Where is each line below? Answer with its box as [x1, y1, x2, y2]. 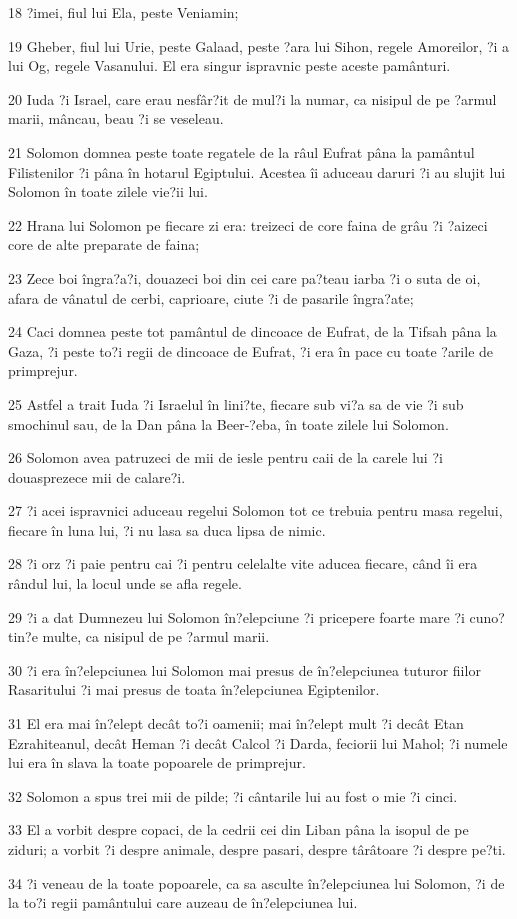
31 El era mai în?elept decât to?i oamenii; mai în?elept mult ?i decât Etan [8, 713, 464, 734]
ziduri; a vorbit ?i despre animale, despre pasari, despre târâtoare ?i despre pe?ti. [8, 839, 506, 859]
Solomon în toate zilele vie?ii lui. [8, 181, 208, 202]
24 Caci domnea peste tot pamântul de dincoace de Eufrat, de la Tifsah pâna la [8, 321, 497, 342]
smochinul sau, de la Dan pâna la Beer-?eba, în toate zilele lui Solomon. [8, 413, 449, 434]
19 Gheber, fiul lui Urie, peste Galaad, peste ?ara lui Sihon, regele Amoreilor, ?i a [8, 35, 510, 56]
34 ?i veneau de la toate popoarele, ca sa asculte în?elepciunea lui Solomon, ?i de [8, 872, 505, 893]
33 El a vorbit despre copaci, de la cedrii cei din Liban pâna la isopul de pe [8, 819, 469, 840]
